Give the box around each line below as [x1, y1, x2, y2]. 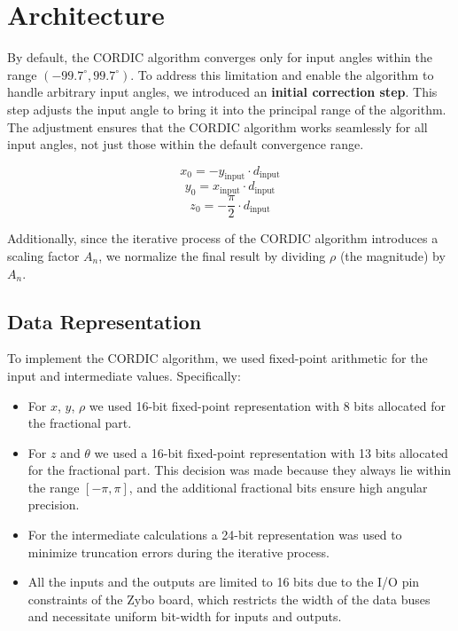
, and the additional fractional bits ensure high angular [128, 477, 428, 496]
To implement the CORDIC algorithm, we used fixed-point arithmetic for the [7, 349, 428, 367]
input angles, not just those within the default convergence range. [7, 135, 364, 154]
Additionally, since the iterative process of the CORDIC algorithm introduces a [7, 229, 439, 248]
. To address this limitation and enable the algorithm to [130, 65, 434, 83]
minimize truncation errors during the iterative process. [27, 542, 330, 561]
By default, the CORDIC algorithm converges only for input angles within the [7, 48, 432, 67]
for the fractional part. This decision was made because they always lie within [27, 461, 452, 479]
